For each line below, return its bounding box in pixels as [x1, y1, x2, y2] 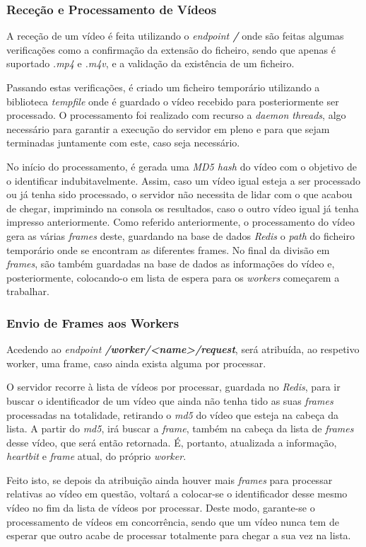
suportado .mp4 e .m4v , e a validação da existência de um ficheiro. [6, 56, 295, 71]
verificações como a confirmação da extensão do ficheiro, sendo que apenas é [6, 42, 336, 57]
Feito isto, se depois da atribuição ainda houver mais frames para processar [6, 472, 333, 487]
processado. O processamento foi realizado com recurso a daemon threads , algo [6, 108, 346, 122]
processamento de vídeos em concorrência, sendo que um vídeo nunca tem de [6, 514, 339, 529]
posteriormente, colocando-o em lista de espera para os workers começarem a [6, 270, 340, 284]
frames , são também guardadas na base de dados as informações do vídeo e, [6, 256, 335, 271]
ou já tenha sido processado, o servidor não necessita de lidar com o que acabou [6, 187, 353, 202]
